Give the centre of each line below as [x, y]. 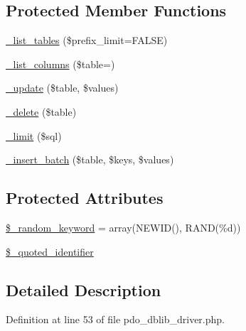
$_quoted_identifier [50, 251]
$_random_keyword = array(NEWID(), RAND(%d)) [123, 227]
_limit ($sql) [34, 135]
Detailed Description [84, 289]
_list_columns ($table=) [60, 64]
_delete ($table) [41, 111]
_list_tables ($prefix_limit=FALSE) [87, 40]
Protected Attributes [85, 198]
